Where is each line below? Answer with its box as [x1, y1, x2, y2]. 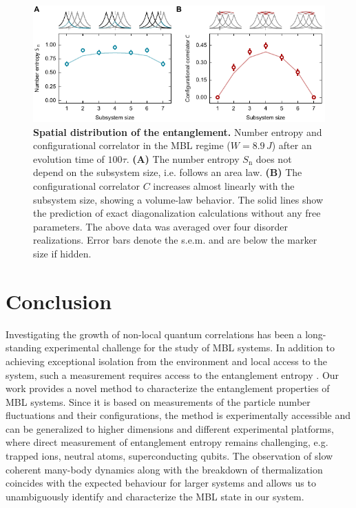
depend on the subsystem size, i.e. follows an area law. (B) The [33, 165, 302, 179]
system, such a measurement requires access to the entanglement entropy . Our [6, 367, 339, 382]
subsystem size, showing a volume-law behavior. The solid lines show [33, 192, 323, 206]
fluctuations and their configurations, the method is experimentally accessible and [6, 408, 351, 422]
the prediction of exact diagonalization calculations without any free [33, 206, 321, 220]
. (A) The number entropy [126, 151, 240, 166]
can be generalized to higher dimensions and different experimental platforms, [6, 421, 334, 436]
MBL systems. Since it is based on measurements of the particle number [6, 394, 311, 409]
